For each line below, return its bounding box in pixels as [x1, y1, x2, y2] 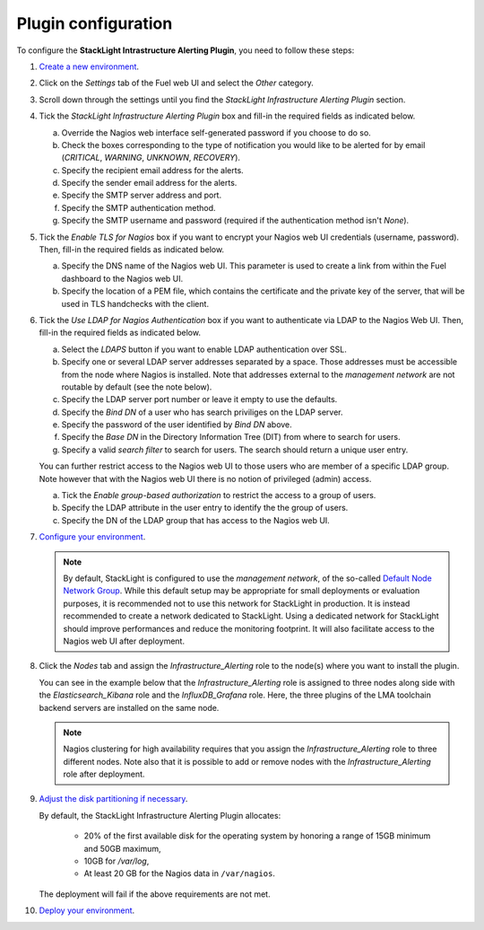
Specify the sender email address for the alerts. [61, 178, 238, 189]
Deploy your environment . [39, 905, 135, 916]
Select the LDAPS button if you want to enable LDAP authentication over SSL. [61, 344, 347, 355]
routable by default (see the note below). [61, 382, 212, 392]
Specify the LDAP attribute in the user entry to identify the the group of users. [61, 503, 349, 513]
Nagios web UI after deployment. [63, 636, 186, 646]
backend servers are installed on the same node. [39, 702, 220, 713]
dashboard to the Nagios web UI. [61, 273, 184, 284]
